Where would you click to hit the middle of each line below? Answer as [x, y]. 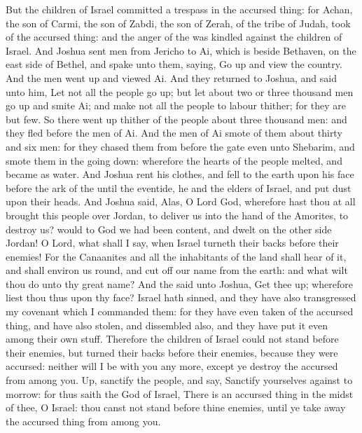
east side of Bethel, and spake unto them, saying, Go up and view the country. [174, 64]
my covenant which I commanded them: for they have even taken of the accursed [180, 311]
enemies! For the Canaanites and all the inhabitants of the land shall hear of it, [176, 256]
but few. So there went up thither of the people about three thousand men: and [176, 119]
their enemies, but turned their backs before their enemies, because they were [172, 352]
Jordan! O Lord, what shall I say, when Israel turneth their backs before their [172, 243]
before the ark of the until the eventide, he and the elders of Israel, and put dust [179, 187]
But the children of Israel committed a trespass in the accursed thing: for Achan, [179, 9]
